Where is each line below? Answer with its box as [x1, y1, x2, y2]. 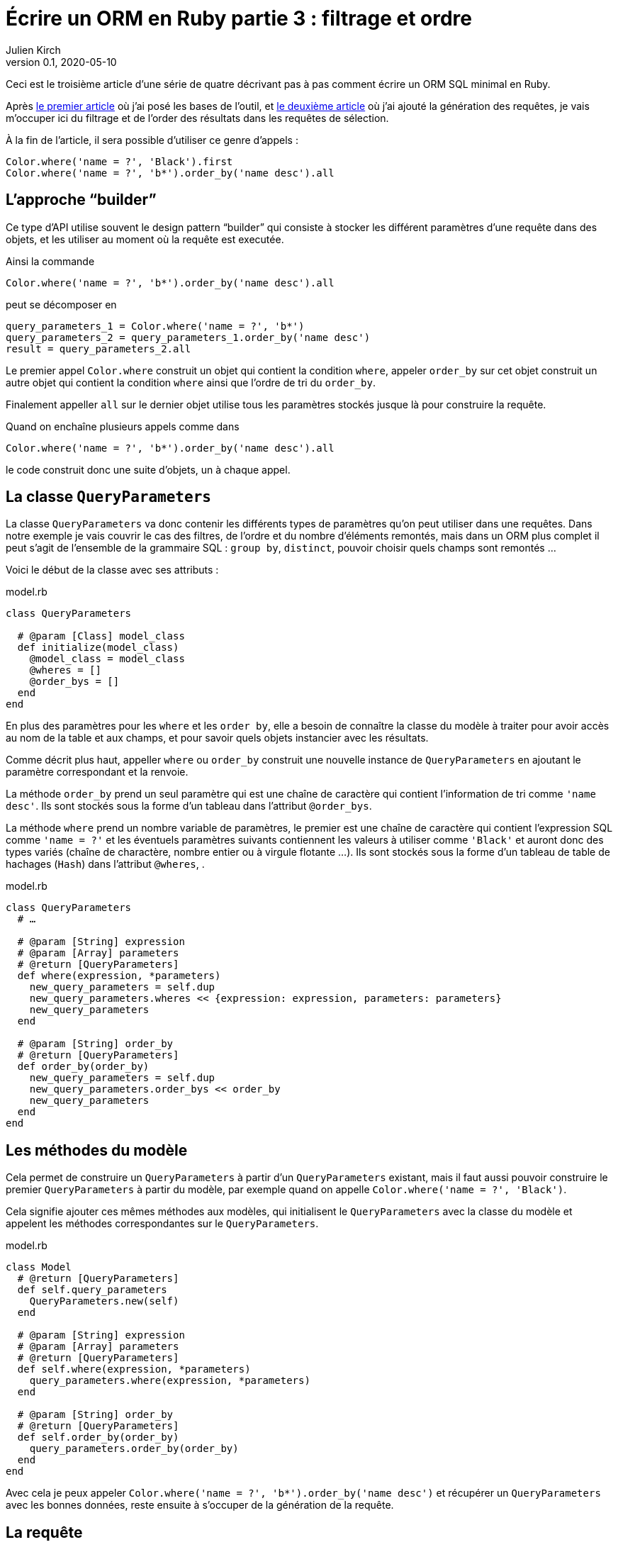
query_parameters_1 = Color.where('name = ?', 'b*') [6, 320, 305, 332]
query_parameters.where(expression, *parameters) [29, 1375, 310, 1387]
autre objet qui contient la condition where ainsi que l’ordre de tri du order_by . [6, 376, 376, 389]
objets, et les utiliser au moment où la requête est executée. [6, 233, 284, 245]
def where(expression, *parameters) [17, 970, 221, 982]
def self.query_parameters [17, 1284, 167, 1296]
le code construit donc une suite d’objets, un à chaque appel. [6, 463, 291, 476]
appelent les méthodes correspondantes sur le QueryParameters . [6, 1217, 319, 1230]
